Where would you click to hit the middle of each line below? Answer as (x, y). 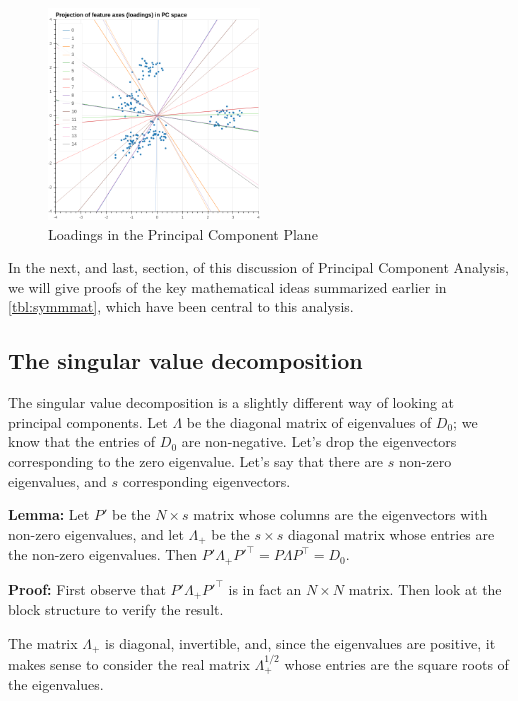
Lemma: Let (49, 514)
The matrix (43, 642)
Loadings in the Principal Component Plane (183, 233)
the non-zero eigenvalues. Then (103, 554)
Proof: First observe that (87, 588)
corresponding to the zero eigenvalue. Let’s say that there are (196, 460)
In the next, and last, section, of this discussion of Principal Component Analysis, (258, 267)
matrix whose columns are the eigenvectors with (340, 514)
